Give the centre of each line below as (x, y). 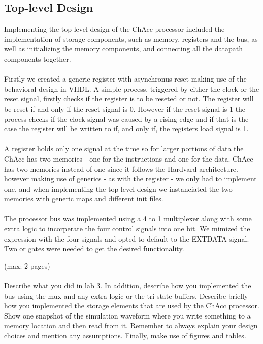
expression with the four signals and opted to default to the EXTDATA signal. (127, 238)
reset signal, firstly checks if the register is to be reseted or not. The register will (129, 99)
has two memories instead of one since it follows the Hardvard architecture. (121, 168)
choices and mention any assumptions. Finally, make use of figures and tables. (125, 336)
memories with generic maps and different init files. (84, 199)
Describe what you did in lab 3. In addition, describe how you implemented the (128, 286)
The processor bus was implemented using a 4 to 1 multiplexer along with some (128, 218)
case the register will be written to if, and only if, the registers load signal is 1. (126, 129)
